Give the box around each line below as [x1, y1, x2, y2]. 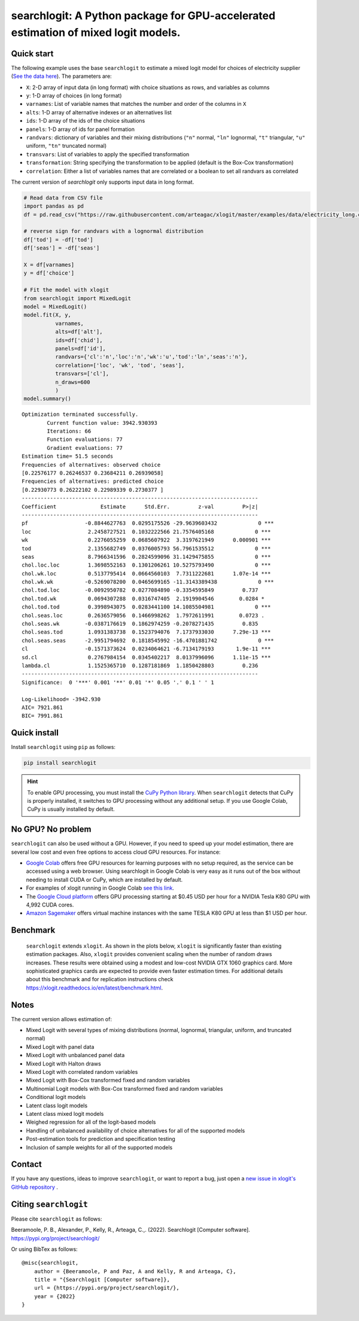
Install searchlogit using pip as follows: [11, 744, 116, 751]
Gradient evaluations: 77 [47, 445, 123, 451]
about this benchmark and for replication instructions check [26, 976, 174, 983]
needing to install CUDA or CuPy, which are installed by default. [26, 876, 183, 883]
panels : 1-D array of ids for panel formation [26, 126, 135, 133]
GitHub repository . [11, 1183, 58, 1191]
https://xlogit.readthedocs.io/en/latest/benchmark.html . [26, 984, 163, 991]
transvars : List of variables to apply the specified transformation [26, 150, 190, 158]
